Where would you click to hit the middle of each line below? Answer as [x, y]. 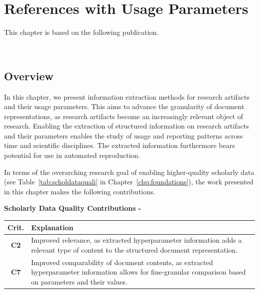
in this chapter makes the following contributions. [80, 191]
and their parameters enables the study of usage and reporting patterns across [124, 135]
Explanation [52, 227]
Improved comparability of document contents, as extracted [122, 262]
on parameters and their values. [79, 282]
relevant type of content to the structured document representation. [134, 249]
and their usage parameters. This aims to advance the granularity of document [124, 106]
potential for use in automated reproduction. [72, 155]
